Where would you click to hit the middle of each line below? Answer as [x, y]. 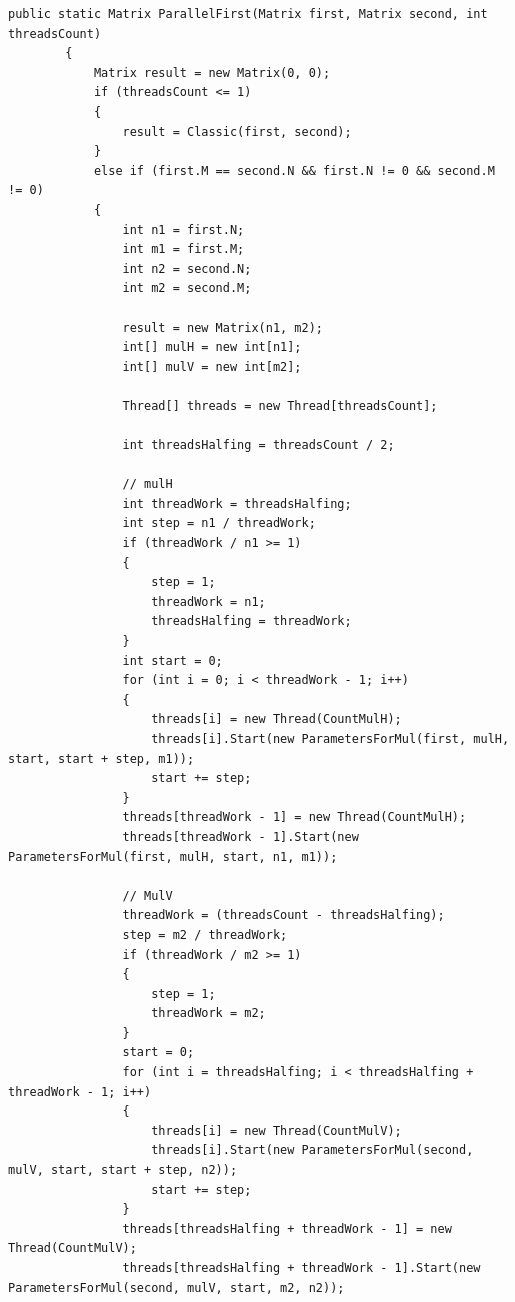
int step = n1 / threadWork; [219, 523]
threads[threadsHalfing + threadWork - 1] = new [287, 1228]
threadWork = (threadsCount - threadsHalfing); [283, 915]
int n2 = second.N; [187, 268]
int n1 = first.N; [183, 229]
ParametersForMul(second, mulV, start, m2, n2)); [176, 1287]
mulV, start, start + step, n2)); [123, 1170]
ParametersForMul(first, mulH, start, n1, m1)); [173, 856]
